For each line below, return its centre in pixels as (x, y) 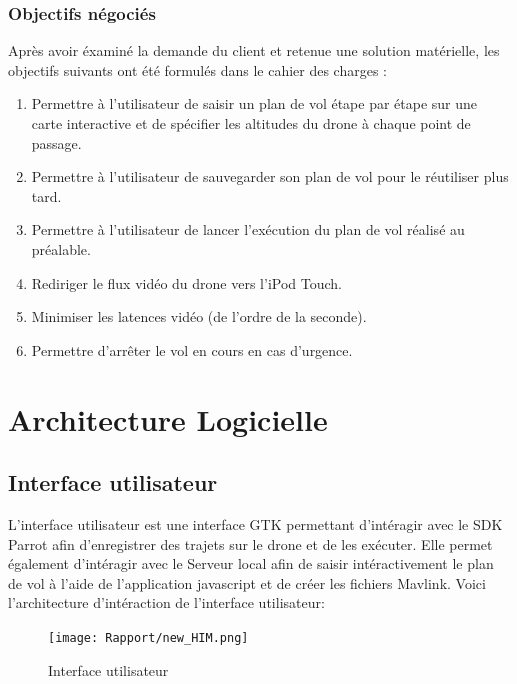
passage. (56, 142)
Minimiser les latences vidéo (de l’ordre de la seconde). (199, 316)
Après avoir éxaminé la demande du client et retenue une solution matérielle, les (254, 50)
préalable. (61, 248)
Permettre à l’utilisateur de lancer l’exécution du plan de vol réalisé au (248, 229)
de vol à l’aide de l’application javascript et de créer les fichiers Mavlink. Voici (247, 582)
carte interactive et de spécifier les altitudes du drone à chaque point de (251, 123)
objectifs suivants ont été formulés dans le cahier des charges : (197, 69)
